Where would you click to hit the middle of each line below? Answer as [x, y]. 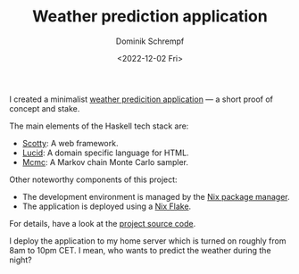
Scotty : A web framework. [70, 143]
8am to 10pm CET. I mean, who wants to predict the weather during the [140, 250]
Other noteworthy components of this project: [93, 179]
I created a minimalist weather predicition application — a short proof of [141, 99]
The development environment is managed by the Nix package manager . [156, 196]
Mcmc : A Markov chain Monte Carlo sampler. [105, 162]
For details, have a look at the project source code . [103, 223]
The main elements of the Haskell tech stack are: [99, 126]
